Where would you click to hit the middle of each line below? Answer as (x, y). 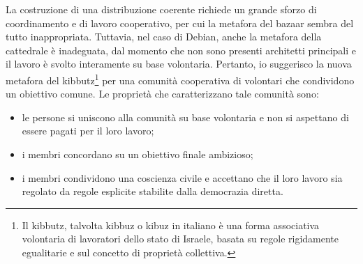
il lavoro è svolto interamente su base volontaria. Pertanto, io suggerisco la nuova (179, 64)
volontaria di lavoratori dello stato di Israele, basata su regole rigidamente (180, 239)
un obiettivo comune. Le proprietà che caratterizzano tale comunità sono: (162, 94)
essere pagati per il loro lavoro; (88, 131)
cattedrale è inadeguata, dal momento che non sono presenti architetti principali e (181, 50)
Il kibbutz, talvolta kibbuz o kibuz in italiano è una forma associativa (171, 225)
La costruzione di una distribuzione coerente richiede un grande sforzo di (161, 9)
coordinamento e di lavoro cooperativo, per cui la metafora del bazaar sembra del (180, 23)
